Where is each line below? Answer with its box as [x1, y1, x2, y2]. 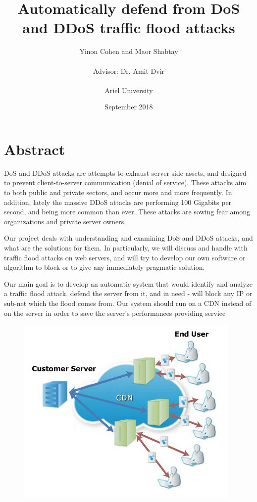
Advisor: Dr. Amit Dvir [93, 65, 165, 76]
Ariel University [104, 85, 153, 95]
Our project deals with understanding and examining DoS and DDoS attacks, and [4, 233, 253, 243]
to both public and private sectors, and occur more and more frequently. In [4, 187, 232, 197]
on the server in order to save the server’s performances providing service [4, 307, 226, 318]
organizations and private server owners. [4, 216, 126, 226]
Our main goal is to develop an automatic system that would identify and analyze [4, 278, 253, 289]
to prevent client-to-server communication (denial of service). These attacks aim [4, 177, 247, 188]
